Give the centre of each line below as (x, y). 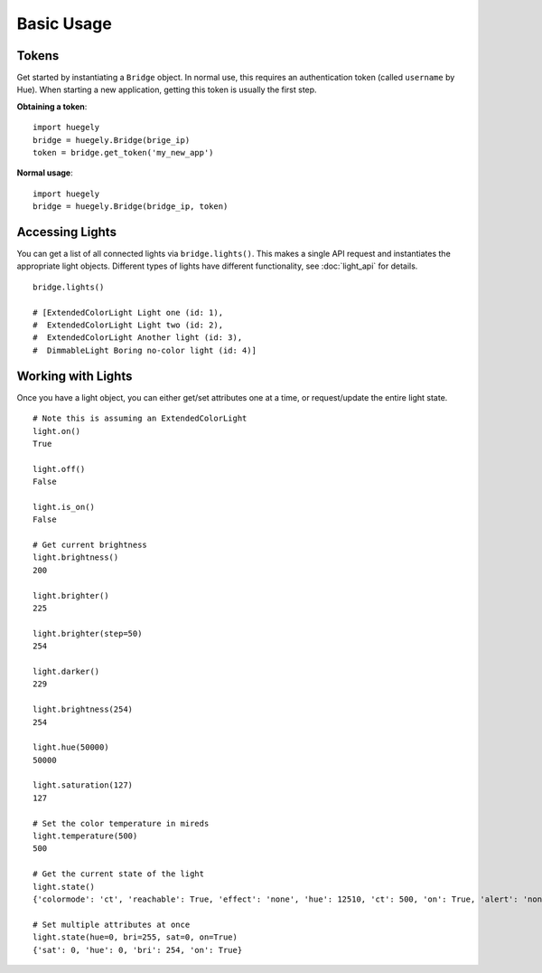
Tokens (38, 56)
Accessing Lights (67, 232)
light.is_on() (64, 507)
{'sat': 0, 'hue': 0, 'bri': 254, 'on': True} (138, 950)
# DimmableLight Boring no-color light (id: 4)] (145, 350)
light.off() (59, 469)
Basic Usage (64, 24)
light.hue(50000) (71, 747)
